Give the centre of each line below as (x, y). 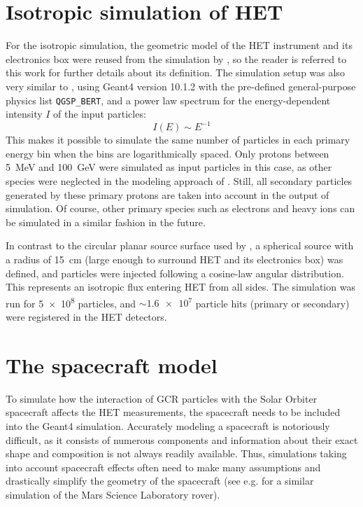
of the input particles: (100, 114)
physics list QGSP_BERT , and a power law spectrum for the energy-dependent (168, 100)
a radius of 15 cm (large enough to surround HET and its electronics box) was (175, 259)
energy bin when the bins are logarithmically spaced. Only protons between (168, 153)
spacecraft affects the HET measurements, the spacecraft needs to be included (173, 412)
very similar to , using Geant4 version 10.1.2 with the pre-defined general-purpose (181, 86)
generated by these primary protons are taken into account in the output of (168, 194)
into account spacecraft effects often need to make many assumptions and (163, 467)
